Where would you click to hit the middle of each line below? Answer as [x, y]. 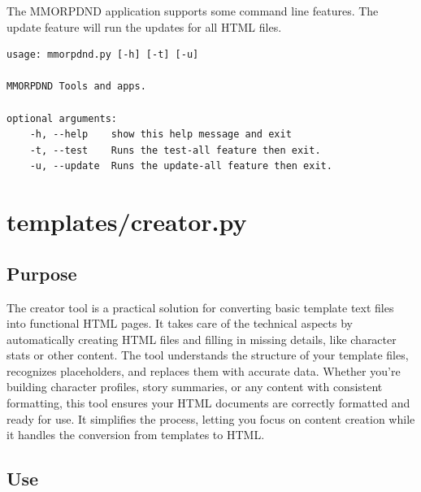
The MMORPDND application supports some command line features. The [193, 11]
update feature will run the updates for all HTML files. [144, 26]
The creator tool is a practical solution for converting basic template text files [200, 307]
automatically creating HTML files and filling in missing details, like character [202, 339]
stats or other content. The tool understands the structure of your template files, [208, 355]
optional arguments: [62, 118]
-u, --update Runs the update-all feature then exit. [181, 166]
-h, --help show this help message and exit [161, 135]
